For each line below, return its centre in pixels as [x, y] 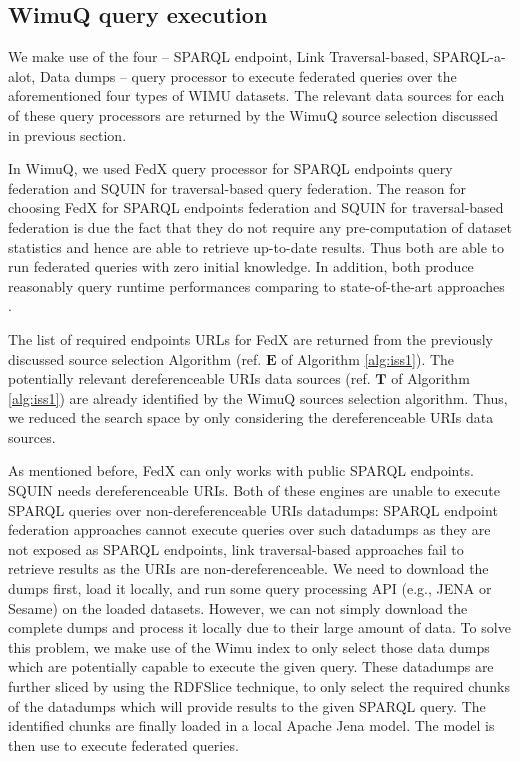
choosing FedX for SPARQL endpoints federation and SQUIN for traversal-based [256, 207]
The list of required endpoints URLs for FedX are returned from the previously [251, 338]
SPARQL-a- [469, 56]
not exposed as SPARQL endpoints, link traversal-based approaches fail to [236, 548]
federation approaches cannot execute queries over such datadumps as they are [249, 529]
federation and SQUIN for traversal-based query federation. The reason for [237, 187]
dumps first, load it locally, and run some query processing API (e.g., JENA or [250, 588]
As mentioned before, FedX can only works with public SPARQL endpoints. [241, 470]
